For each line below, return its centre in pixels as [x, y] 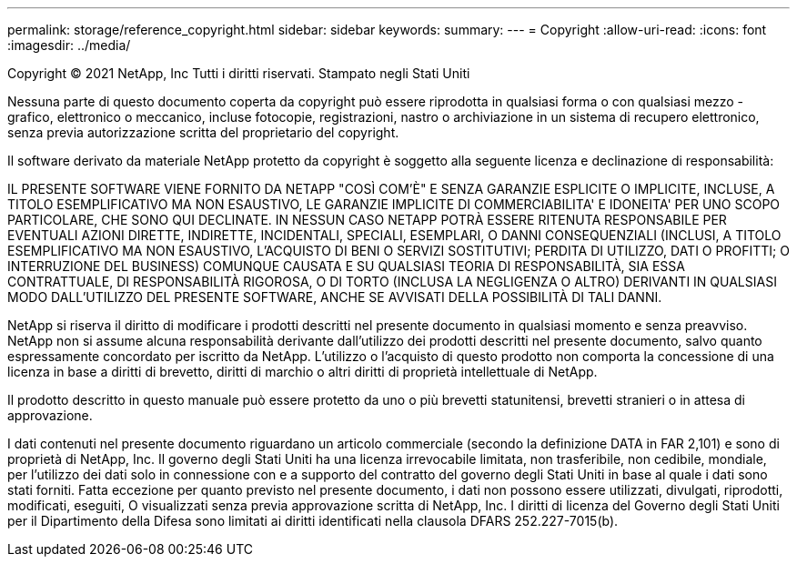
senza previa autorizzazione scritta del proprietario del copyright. [203, 132]
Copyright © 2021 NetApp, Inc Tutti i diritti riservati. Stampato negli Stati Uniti [239, 73]
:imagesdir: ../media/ [69, 45]
